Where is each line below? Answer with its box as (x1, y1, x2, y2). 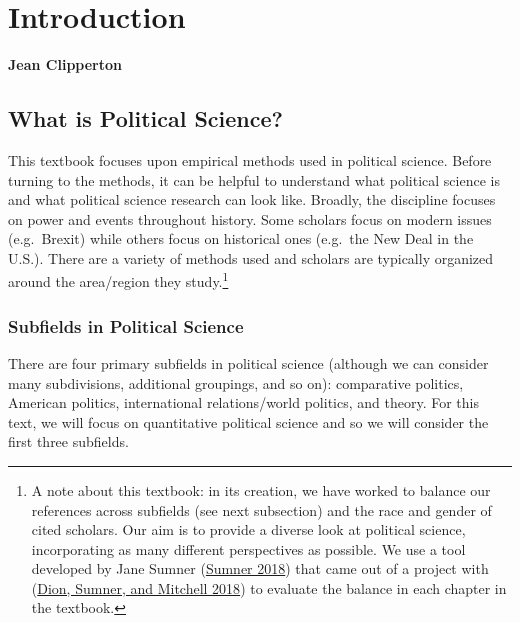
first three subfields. (8, 431, 129, 452)
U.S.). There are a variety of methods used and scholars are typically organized (8, 247, 494, 268)
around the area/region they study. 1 (8, 268, 229, 292)
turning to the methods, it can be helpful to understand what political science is (8, 169, 500, 190)
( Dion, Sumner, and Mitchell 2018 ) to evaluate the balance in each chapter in (31, 577, 507, 598)
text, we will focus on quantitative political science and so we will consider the (8, 411, 489, 432)
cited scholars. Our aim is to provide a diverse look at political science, (31, 519, 466, 540)
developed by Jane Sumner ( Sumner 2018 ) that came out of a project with (31, 558, 489, 579)
